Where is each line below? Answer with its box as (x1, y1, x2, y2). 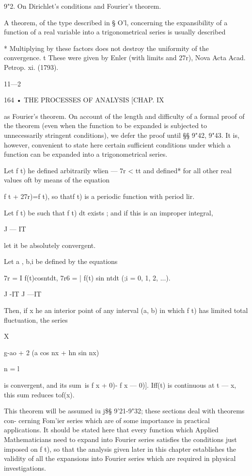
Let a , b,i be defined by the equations (4, 256, 118, 266)
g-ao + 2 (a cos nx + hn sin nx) (4, 347, 99, 357)
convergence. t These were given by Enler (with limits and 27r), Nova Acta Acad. (4, 52, 246, 63)
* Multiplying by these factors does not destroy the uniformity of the (4, 43, 209, 53)
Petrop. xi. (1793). (4, 62, 59, 72)
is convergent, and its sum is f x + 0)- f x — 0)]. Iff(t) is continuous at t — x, (4, 380, 236, 390)
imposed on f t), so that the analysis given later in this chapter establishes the (4, 443, 236, 454)
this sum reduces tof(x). (4, 389, 75, 399)
